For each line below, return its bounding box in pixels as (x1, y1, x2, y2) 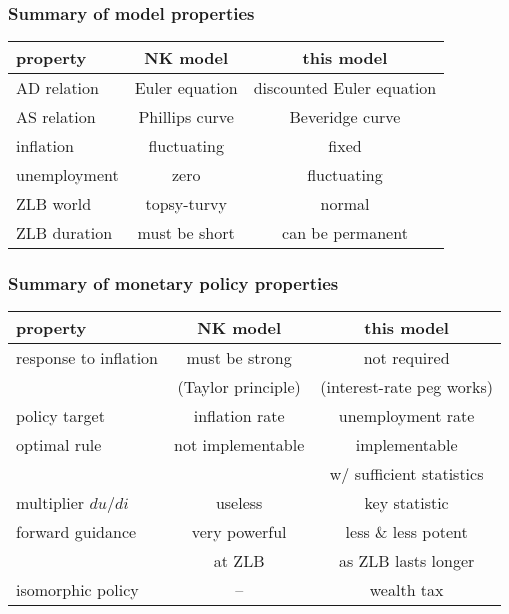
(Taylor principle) (177, 375, 301, 399)
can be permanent (282, 221, 408, 245)
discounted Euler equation (253, 76, 437, 100)
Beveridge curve (289, 105, 401, 129)
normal (320, 192, 370, 216)
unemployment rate (338, 404, 475, 428)
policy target (16, 404, 105, 428)
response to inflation (16, 346, 159, 370)
